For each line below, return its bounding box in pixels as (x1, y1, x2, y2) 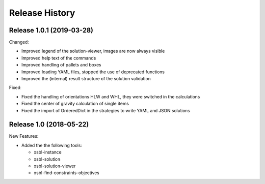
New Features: (9, 133, 39, 139)
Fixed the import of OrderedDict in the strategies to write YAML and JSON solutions (21, 107, 190, 113)
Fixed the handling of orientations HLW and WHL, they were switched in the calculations (21, 93, 200, 99)
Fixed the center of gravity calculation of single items (21, 101, 129, 107)
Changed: (9, 39, 29, 45)
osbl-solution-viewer (33, 163, 76, 169)
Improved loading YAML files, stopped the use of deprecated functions (21, 69, 165, 75)
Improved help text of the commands (21, 55, 96, 61)
